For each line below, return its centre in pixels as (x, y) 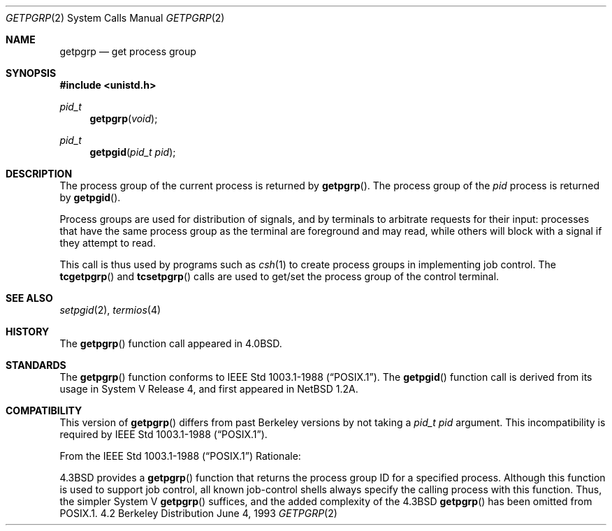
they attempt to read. (108, 243)
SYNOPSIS (31, 73)
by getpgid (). (90, 197)
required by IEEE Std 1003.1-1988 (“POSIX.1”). (163, 434)
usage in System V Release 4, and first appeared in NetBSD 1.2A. (209, 389)
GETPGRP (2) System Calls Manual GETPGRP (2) (115, 18)
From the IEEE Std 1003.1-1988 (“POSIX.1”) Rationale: (180, 456)
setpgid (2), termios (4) (110, 310)
